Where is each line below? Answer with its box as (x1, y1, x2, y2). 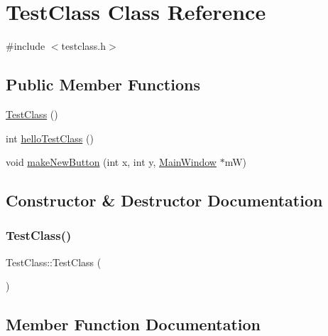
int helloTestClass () (6, 130, 94, 145)
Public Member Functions (6, 73, 200, 95)
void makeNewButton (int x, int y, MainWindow (6, 154, 217, 169)
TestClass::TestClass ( (6, 254, 102, 269)
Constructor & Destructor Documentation (6, 189, 323, 211)
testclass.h (61, 38, 106, 53)
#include (6, 38, 45, 53)
